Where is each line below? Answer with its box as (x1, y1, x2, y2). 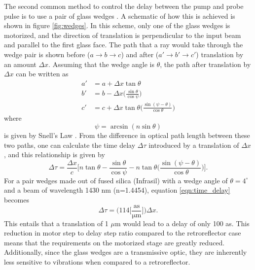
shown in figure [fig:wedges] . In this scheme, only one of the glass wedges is (4, 20, 230, 31)
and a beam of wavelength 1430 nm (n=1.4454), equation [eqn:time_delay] (4, 185, 230, 195)
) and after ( (121, 49, 159, 59)
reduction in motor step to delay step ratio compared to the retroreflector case (4, 228, 241, 238)
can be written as (16, 68, 69, 79)
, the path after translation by (160, 59, 251, 69)
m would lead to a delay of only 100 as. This (114, 218, 250, 228)
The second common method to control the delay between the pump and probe (4, 1, 244, 11)
